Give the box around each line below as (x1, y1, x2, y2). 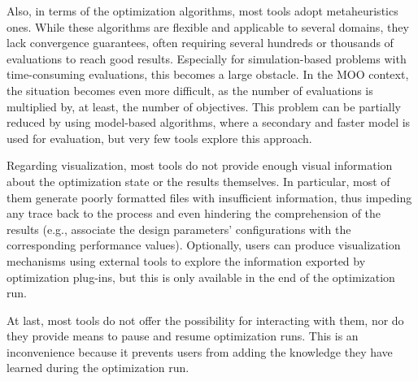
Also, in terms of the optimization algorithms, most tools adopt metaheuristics (7, 2, 398, 19)
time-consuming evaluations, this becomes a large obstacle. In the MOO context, (7, 66, 409, 83)
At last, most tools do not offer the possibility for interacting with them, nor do (7, 311, 404, 328)
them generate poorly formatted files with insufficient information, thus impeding (7, 188, 412, 206)
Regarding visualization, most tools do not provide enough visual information (7, 157, 393, 174)
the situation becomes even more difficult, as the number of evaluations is (7, 81, 373, 98)
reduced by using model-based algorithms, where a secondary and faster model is (7, 114, 411, 131)
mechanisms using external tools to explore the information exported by (7, 252, 366, 269)
